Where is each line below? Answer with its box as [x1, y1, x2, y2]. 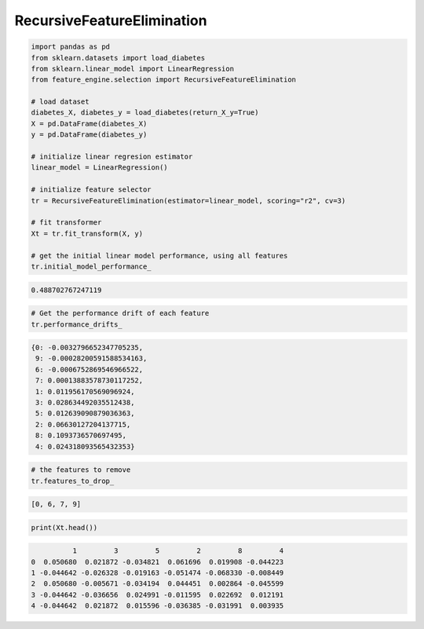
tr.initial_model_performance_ [31, 261, 152, 271]
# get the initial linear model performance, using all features [31, 251, 288, 260]
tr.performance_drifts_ [31, 320, 123, 329]
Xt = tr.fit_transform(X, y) [31, 229, 144, 238]
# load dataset [31, 97, 90, 106]
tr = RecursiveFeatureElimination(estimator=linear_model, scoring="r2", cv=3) [31, 196, 346, 205]
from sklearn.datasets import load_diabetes [31, 53, 206, 62]
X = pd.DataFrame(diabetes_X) [31, 119, 148, 128]
